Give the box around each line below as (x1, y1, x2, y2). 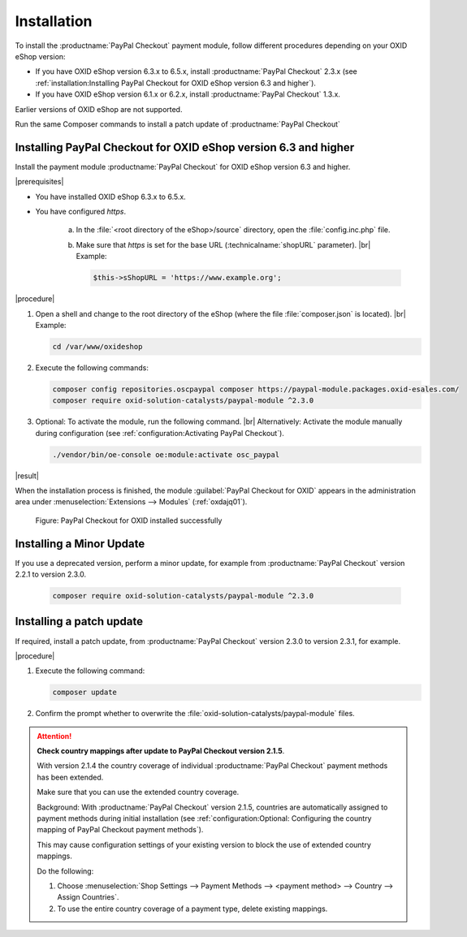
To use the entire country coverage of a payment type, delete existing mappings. (57, 904, 328, 913)
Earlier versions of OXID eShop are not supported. (15, 104, 183, 114)
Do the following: (37, 866, 94, 876)
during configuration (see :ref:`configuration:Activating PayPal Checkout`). (35, 428, 284, 438)
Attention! (37, 731, 72, 741)
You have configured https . (35, 206, 126, 216)
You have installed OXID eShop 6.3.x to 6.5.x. (35, 192, 186, 201)
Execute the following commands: (35, 362, 149, 373)
